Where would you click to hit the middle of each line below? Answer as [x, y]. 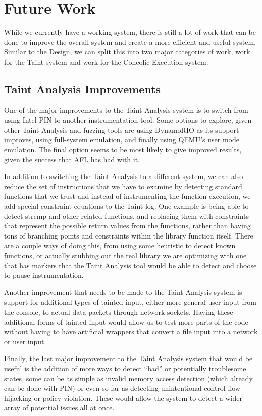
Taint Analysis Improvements [83, 88]
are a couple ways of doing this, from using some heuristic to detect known [120, 245]
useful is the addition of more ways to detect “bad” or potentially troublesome [125, 368]
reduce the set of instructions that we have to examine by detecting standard [123, 186]
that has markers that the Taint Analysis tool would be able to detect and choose [130, 265]
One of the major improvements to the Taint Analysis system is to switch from [126, 110]
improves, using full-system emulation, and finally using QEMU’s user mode [122, 139]
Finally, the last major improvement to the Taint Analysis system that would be [128, 358]
